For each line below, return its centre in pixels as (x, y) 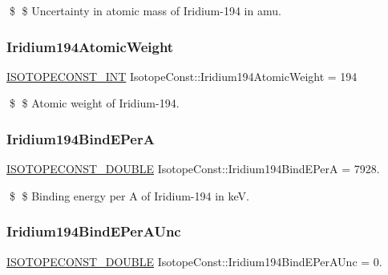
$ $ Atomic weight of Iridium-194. (94, 103)
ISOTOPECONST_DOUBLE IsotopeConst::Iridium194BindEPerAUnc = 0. (194, 261)
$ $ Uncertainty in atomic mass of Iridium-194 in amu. (145, 10)
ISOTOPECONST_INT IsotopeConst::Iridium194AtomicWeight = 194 (182, 76)
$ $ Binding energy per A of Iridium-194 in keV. (129, 195)
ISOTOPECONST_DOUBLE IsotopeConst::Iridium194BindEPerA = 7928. (193, 169)
